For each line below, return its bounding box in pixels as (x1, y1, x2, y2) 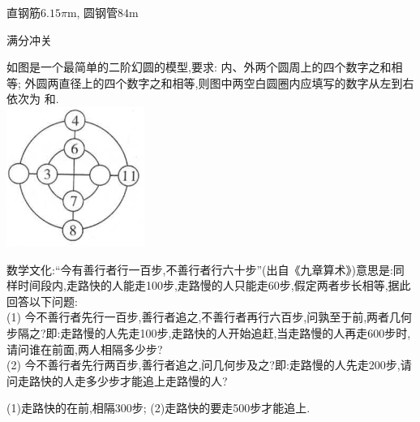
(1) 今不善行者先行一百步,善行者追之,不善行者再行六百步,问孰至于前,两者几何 (6, 308, 413, 325)
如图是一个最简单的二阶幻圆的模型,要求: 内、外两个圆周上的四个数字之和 (6, 58, 392, 75)
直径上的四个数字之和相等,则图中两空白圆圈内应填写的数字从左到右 (58, 74, 414, 91)
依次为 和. (6, 90, 59, 107)
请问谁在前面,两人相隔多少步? (6, 340, 163, 357)
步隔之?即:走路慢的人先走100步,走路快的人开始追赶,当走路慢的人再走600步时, (6, 324, 411, 341)
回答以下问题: (6, 292, 78, 309)
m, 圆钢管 (66, 4, 118, 20)
